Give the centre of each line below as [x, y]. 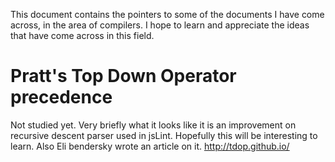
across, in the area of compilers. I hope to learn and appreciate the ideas [160, 25]
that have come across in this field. [82, 35]
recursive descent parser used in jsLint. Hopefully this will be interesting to [164, 135]
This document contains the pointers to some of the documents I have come [167, 14]
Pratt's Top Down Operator [123, 76]
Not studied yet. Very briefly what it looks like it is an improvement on [153, 125]
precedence [61, 97]
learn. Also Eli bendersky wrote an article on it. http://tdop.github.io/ [150, 146]
